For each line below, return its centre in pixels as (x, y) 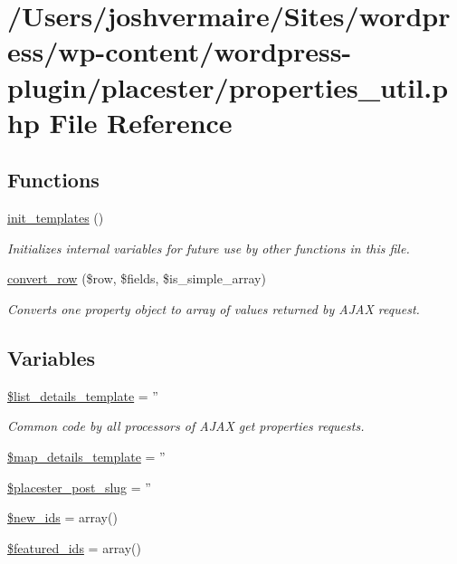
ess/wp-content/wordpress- (180, 51)
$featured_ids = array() (75, 547)
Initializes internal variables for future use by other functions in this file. (209, 248)
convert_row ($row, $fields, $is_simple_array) (137, 278)
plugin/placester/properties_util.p (228, 86)
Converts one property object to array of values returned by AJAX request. (214, 308)
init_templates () (56, 218)
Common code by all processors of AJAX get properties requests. (186, 426)
